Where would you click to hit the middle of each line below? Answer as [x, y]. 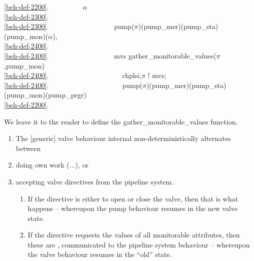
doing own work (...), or [52, 165]
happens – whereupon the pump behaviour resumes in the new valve [133, 208]
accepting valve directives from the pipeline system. [95, 181]
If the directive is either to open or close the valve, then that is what [133, 198]
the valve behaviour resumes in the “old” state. [100, 254]
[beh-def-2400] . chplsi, [73, 75]
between [28, 148]
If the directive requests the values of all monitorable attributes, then [134, 235]
